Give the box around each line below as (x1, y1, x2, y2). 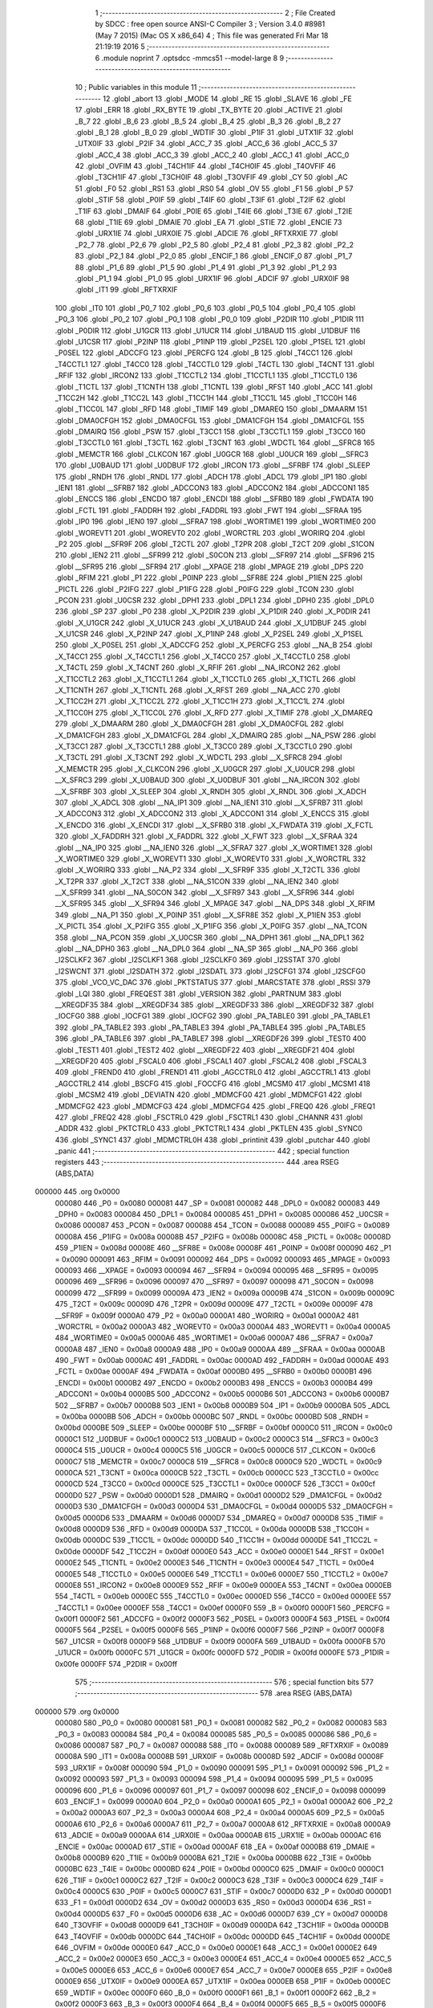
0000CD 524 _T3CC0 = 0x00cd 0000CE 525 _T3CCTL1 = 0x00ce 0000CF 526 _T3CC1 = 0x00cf (55, 1479, 376, 1489)
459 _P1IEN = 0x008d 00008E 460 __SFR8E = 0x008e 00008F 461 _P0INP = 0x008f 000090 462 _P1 (55, 1243, 392, 1253)
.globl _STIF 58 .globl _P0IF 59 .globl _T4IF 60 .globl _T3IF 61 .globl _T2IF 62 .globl (75, 195, 346, 205)
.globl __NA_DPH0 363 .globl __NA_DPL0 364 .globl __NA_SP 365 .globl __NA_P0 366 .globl (55, 944, 358, 953)
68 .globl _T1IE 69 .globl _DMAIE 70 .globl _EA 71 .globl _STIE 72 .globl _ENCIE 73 (75, 218, 342, 227)
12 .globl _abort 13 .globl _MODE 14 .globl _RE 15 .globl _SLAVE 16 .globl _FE (103, 93, 352, 104)
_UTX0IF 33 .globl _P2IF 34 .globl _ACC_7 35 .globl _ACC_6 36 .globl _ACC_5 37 (75, 139, 338, 149)
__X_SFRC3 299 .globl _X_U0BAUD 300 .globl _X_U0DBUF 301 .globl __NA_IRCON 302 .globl (55, 775, 360, 785)
